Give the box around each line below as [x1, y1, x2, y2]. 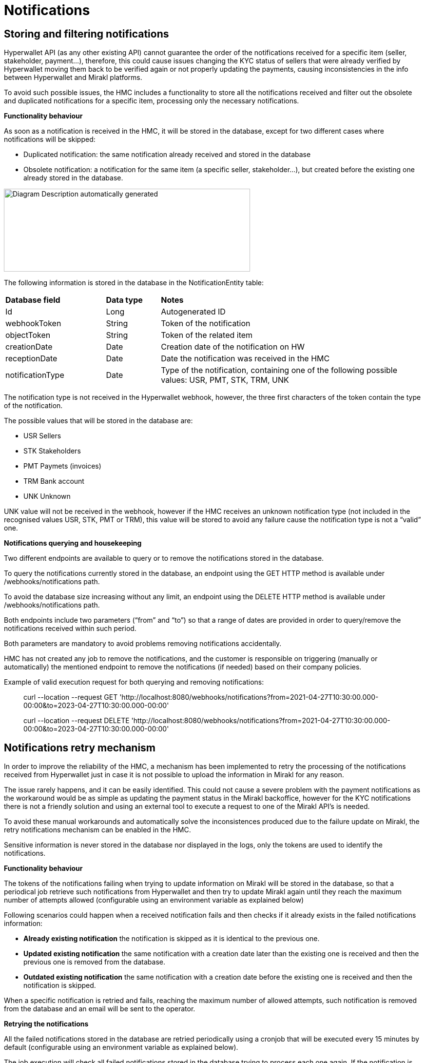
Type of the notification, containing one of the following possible [161, 365, 398, 375]
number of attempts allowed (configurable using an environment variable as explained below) [4, 896, 304, 905]
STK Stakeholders [23, 447, 81, 455]
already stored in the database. [23, 174, 123, 182]
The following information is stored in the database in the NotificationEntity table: [4, 278, 264, 287]
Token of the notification [161, 318, 251, 329]
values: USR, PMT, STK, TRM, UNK [161, 375, 289, 385]
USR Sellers [23, 432, 61, 440]
